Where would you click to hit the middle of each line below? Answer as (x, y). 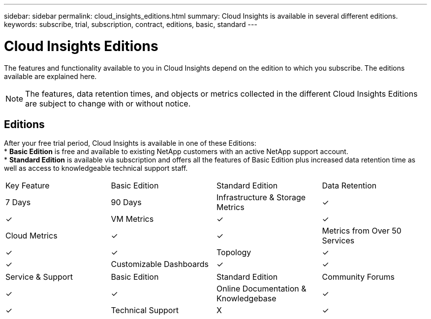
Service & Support (39, 277)
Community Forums (358, 277)
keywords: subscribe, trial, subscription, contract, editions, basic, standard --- (131, 24)
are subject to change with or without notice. (108, 103)
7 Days (18, 202)
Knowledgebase (246, 299)
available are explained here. (50, 76)
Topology (234, 253)
